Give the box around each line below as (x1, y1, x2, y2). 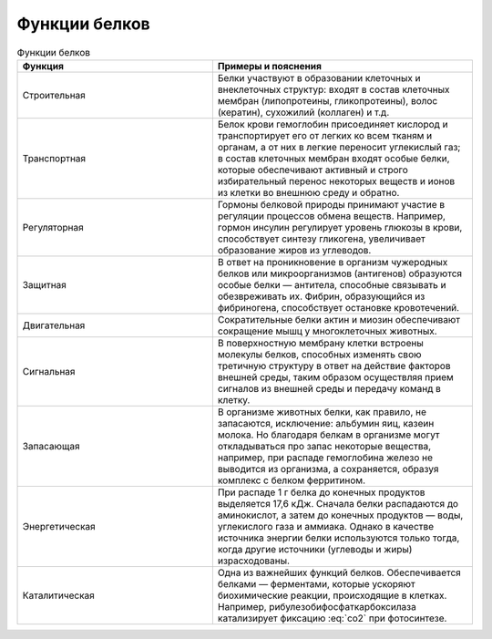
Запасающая (22, 439, 80, 452)
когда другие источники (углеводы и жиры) (217, 542, 413, 555)
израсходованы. (217, 554, 291, 567)
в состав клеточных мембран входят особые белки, (217, 151, 450, 164)
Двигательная (22, 319, 86, 332)
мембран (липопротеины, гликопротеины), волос (217, 94, 438, 107)
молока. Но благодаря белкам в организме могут (217, 428, 441, 441)
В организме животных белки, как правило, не (217, 406, 427, 418)
